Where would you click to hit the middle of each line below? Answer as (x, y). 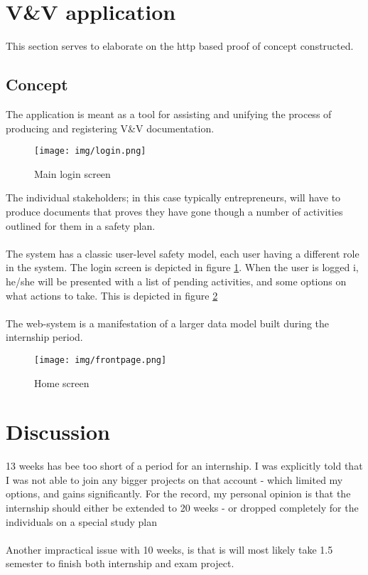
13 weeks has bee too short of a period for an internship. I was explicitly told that (184, 466)
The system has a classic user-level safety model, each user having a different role (183, 253)
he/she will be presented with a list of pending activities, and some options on (176, 281)
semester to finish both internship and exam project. (120, 563)
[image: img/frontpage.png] (101, 360)
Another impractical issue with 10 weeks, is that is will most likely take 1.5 (169, 549)
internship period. (44, 337)
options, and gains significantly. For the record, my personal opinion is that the (178, 494)
